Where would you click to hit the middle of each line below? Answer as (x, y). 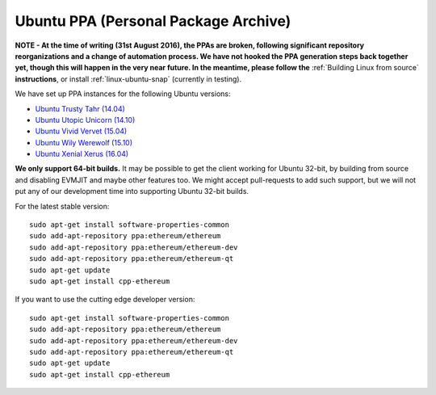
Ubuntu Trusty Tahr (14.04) (80, 108)
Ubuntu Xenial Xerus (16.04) (82, 154)
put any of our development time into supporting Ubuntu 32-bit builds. (132, 191)
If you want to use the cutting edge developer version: (105, 300)
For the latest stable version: (62, 206)
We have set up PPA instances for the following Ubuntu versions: (123, 94)
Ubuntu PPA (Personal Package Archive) (153, 21)
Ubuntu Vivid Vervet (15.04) (81, 131)
